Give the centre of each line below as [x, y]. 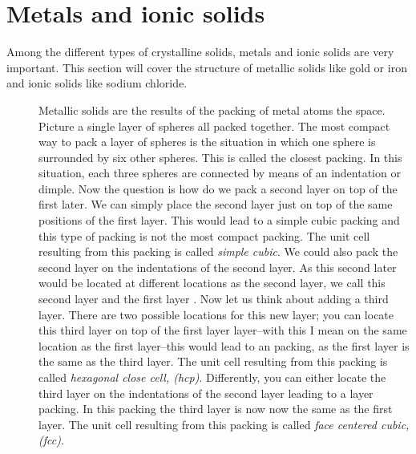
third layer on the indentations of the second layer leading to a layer [206, 393]
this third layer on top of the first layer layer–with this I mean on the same [223, 330]
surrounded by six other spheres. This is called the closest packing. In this [220, 157]
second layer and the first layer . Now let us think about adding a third [214, 299]
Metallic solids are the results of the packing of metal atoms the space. [212, 109]
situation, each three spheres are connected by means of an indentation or [220, 173]
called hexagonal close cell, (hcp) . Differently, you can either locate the [212, 377]
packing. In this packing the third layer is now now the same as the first [216, 409]
